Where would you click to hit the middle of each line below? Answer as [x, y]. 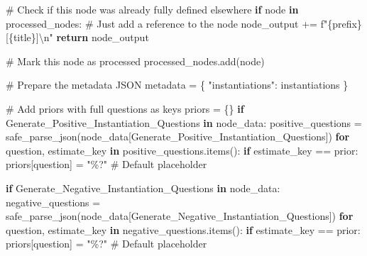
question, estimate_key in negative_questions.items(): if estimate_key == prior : [183, 229]
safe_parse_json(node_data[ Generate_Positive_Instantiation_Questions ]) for [178, 137]
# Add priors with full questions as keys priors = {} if [125, 108]
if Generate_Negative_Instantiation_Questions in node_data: [143, 188]
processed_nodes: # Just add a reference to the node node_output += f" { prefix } [184, 23]
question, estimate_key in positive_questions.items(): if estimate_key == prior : [182, 150]
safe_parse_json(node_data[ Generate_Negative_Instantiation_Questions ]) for [180, 216]
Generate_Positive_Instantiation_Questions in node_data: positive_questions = [184, 122]
